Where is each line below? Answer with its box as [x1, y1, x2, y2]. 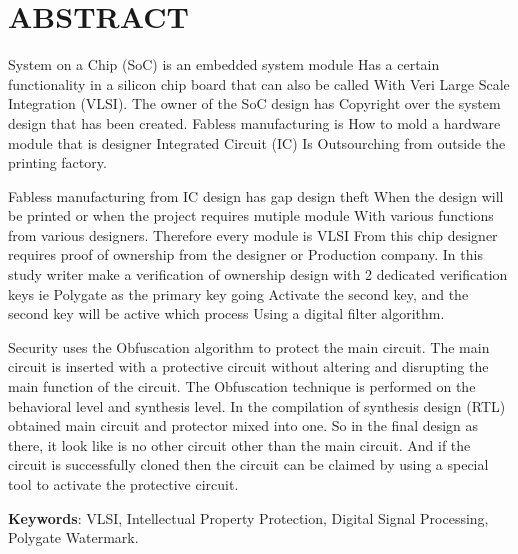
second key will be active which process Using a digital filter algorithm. [8, 303, 445, 324]
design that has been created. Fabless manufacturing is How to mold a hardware [8, 112, 501, 133]
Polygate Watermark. [8, 527, 139, 548]
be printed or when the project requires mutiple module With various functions [8, 205, 494, 226]
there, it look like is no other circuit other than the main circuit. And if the [8, 434, 471, 455]
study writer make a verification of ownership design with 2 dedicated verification [8, 264, 508, 285]
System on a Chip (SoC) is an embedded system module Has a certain [8, 54, 440, 75]
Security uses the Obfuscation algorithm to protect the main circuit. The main [8, 336, 490, 357]
